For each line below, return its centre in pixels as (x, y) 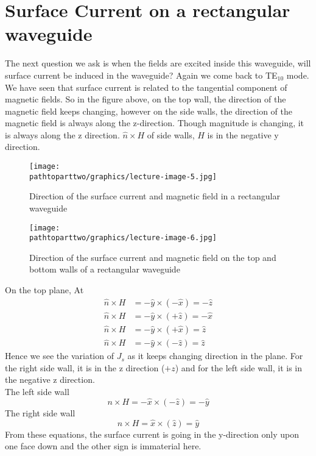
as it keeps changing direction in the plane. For (215, 356)
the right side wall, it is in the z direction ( (85, 367)
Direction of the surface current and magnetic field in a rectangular (155, 196)
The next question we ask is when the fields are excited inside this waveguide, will (158, 63)
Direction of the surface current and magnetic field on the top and (153, 257)
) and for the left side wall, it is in (239, 367)
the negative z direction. (50, 379)
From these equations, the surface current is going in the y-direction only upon (152, 434)
